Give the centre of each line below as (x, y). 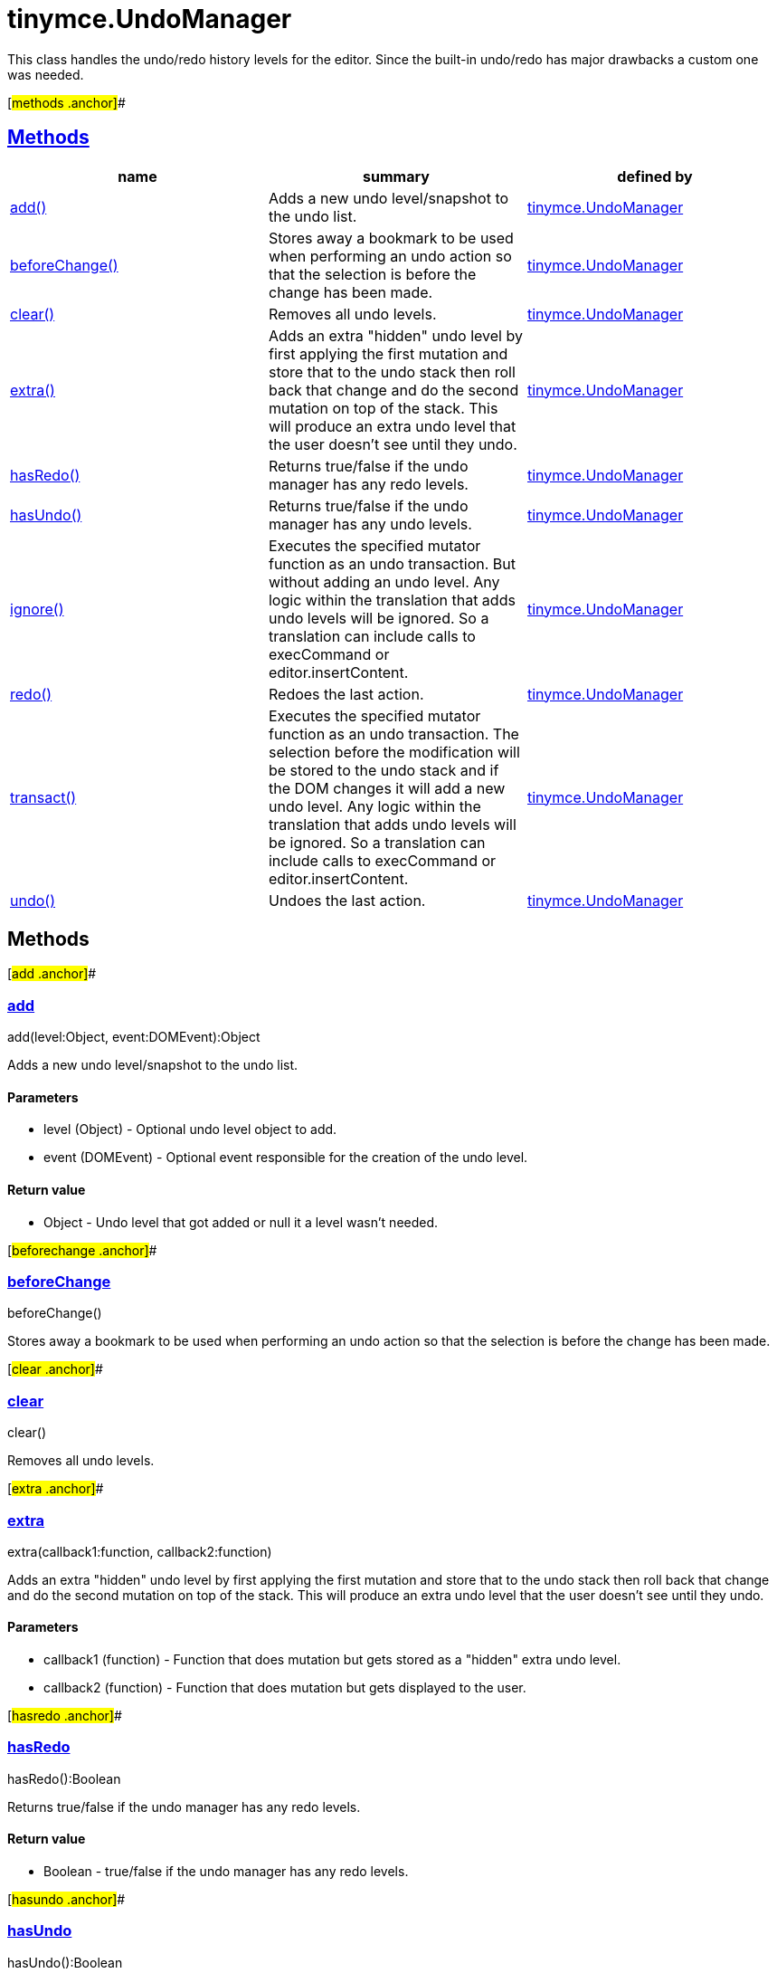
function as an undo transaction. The (393, 734)
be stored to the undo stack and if (384, 770)
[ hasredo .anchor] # (65, 1716)
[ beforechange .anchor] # (82, 1250)
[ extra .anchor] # (56, 1489)
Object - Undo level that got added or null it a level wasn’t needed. (241, 1222)
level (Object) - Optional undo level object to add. (190, 1129)
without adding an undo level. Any (384, 581)
